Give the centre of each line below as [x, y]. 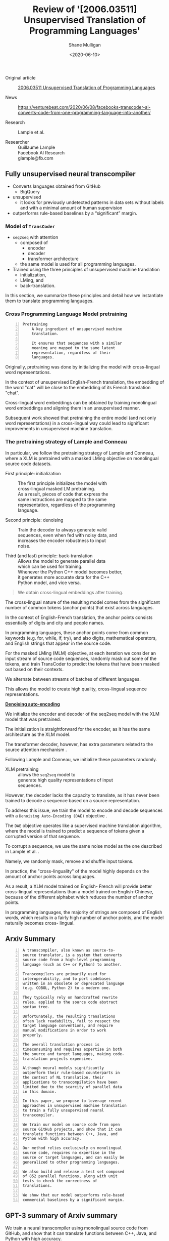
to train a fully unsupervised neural [63, 1110]
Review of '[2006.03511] [85, 9]
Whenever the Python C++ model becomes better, [70, 572]
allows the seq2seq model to [47, 774]
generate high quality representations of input [66, 780]
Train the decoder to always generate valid [62, 529]
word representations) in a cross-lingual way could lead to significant [77, 423]
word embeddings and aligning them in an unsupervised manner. [73, 408]
